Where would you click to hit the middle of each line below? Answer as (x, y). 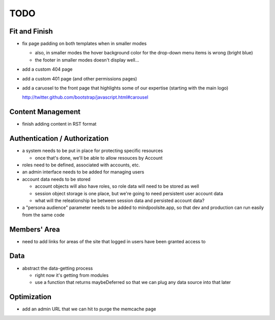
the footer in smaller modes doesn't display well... (87, 60)
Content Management (45, 112)
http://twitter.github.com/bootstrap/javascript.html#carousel (85, 97)
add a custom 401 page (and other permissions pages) (80, 78)
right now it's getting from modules (72, 275)
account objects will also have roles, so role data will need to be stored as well (117, 186)
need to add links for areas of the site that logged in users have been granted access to (114, 241)
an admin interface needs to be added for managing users (83, 172)
